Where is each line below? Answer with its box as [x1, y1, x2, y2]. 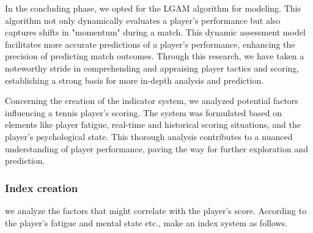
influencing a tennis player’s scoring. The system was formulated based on [5, 106, 282, 119]
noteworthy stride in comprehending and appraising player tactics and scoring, [5, 61, 300, 74]
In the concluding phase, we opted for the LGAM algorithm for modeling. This [5, 2, 301, 14]
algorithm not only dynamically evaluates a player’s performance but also [5, 13, 281, 26]
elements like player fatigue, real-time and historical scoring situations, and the [5, 118, 301, 131]
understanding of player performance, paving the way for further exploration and [5, 142, 308, 155]
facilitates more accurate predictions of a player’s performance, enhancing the [5, 37, 295, 50]
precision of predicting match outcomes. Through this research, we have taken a [5, 50, 304, 62]
